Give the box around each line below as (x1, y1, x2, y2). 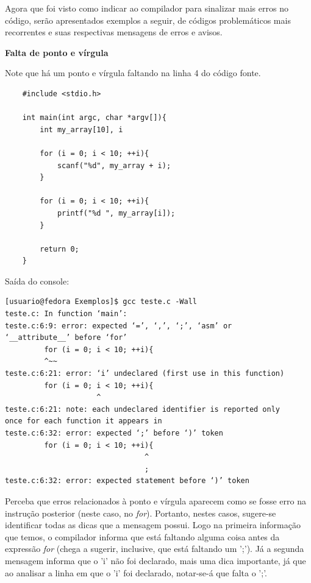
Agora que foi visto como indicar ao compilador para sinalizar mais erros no (5, 2, 288, 14)
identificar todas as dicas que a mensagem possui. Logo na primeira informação (5, 518, 301, 531)
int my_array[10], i (40, 125, 123, 134)
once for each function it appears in (5, 417, 162, 426)
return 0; (40, 244, 79, 253)
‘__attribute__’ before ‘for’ (5, 333, 127, 342)
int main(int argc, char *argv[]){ (22, 113, 166, 122)
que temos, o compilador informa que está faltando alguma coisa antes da (5, 530, 280, 543)
